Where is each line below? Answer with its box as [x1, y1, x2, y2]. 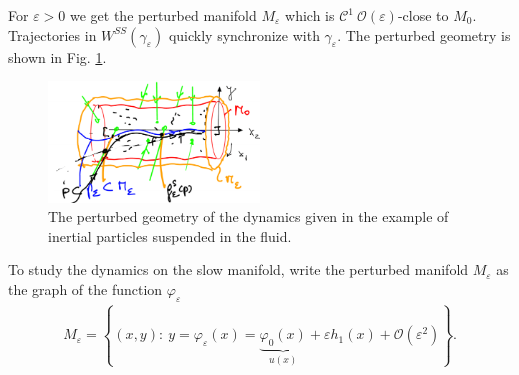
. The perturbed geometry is [337, 24, 511, 45]
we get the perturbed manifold [69, 5, 257, 25]
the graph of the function [8, 278, 163, 299]
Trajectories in [8, 24, 97, 45]
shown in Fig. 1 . [8, 46, 107, 67]
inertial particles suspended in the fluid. [48, 225, 292, 246]
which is [285, 5, 335, 25]
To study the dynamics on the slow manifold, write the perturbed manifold [8, 259, 469, 280]
